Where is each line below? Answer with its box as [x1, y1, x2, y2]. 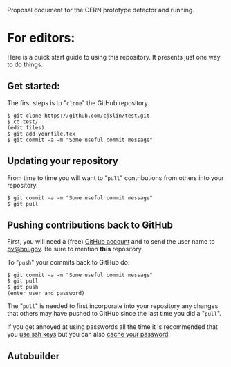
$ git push [7, 284, 39, 291]
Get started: [7, 80, 60, 92]
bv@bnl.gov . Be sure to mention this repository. [7, 245, 144, 253]
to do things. [7, 60, 44, 69]
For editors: [7, 30, 75, 46]
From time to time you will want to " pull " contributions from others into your [7, 173, 224, 182]
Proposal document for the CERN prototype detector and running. [7, 6, 195, 14]
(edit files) [7, 124, 45, 131]
